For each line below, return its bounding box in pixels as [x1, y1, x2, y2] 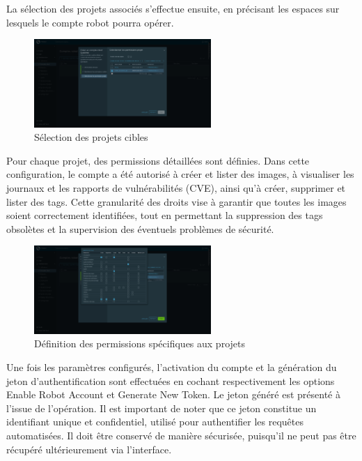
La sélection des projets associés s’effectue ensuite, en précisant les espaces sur [6, 1, 340, 15]
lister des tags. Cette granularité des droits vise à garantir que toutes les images [6, 194, 347, 209]
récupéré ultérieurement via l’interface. [6, 441, 172, 456]
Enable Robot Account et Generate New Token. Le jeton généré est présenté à [6, 387, 340, 402]
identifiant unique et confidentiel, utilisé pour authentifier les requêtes [6, 414, 304, 429]
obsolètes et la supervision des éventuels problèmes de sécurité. [6, 221, 274, 236]
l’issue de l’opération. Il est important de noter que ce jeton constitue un [6, 400, 317, 415]
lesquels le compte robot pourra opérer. [6, 15, 174, 29]
